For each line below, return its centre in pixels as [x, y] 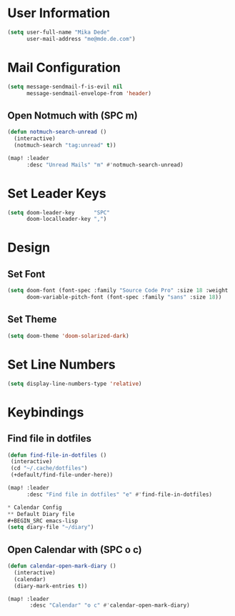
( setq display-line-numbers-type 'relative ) [75, 384]
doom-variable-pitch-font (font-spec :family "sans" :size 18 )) [124, 297]
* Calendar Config [35, 507]
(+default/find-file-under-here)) [62, 475]
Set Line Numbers [61, 364]
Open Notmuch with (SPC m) [72, 115]
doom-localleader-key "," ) [66, 219]
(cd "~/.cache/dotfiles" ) [49, 468]
